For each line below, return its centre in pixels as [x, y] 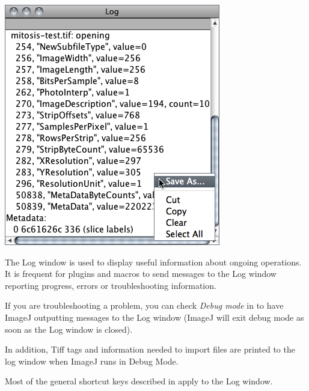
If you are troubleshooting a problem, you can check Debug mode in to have [144, 305]
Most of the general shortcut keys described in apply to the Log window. [139, 381]
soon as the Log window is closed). [69, 329]
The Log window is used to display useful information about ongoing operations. [153, 262]
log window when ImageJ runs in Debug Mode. [92, 361]
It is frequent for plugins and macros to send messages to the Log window [141, 274]
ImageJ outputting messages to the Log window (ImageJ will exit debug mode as [154, 317]
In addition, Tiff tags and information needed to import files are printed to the [150, 349]
